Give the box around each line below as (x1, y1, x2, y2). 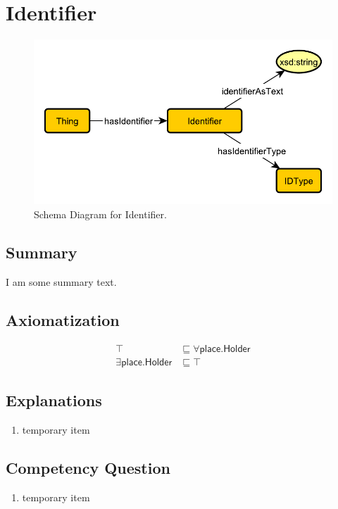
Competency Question (6, 456, 170, 478)
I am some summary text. (6, 274, 117, 289)
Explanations (6, 389, 102, 411)
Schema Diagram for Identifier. (34, 206, 167, 221)
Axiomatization (6, 308, 120, 330)
